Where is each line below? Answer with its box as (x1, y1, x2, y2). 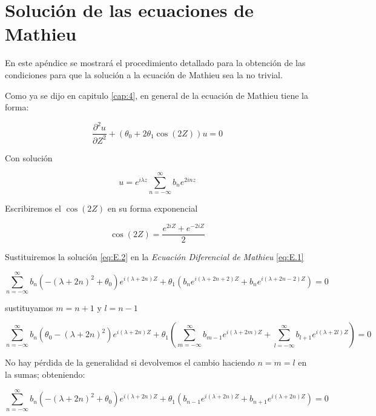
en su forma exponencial (107, 202, 198, 215)
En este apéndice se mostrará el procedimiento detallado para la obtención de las (5, 56, 306, 69)
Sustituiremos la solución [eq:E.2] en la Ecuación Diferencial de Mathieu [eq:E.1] (5, 250, 304, 263)
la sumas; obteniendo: (5, 368, 85, 381)
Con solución (5, 151, 53, 164)
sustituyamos (5, 301, 53, 314)
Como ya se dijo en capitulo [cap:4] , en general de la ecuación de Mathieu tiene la (5, 89, 308, 101)
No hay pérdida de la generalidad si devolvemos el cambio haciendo (5, 356, 255, 369)
